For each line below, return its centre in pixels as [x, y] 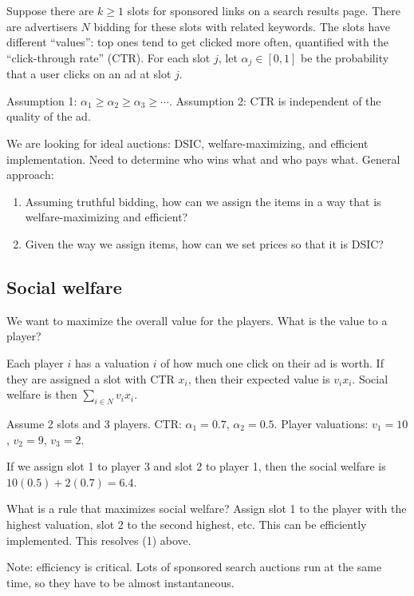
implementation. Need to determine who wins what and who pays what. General [203, 159]
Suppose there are [50, 10]
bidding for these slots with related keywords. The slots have [242, 26]
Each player [35, 362]
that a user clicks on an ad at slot [89, 74]
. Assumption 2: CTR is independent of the [275, 100]
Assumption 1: [42, 100]
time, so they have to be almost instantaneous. [120, 582]
